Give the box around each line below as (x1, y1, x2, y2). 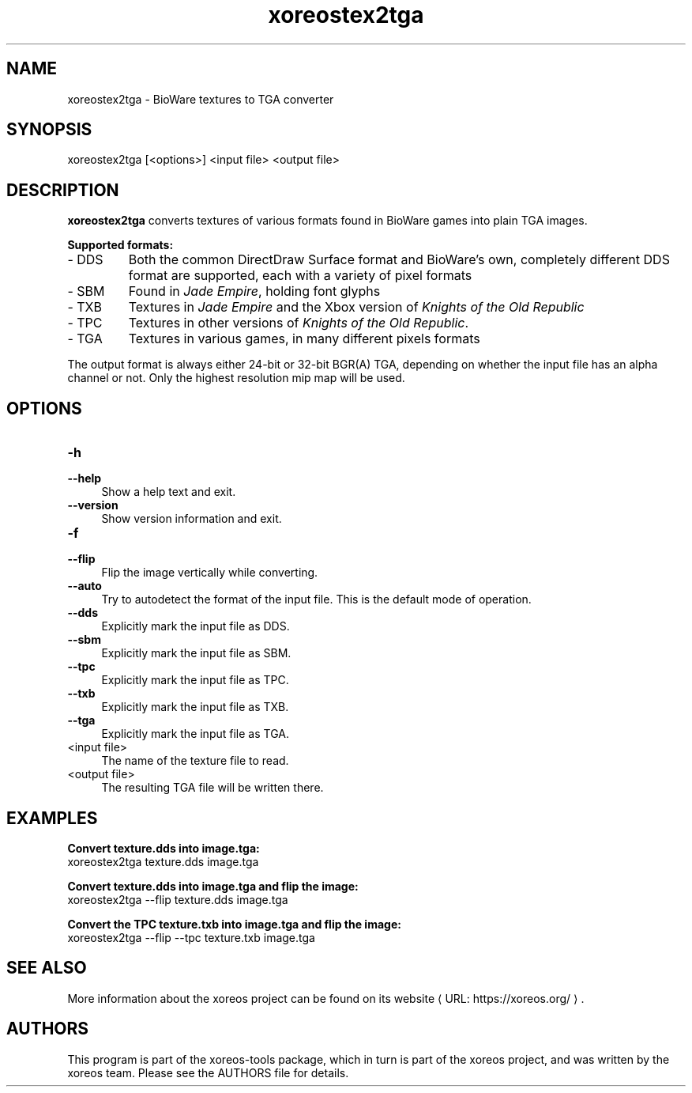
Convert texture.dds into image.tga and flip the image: (67, 879, 359, 893)
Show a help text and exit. (101, 485, 236, 499)
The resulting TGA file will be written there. (101, 781, 324, 795)
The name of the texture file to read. (101, 754, 289, 768)
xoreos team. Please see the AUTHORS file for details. (67, 1065, 349, 1080)
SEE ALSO (6, 958, 87, 978)
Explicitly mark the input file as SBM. (101, 646, 291, 660)
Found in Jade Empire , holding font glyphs (128, 283, 381, 300)
